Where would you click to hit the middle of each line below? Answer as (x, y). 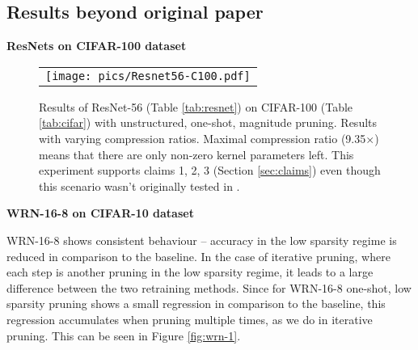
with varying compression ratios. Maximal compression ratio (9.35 (203, 138)
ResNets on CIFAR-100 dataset (97, 46)
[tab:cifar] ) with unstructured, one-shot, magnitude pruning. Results (208, 122)
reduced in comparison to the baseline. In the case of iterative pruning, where (198, 256)
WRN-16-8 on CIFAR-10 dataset (100, 213)
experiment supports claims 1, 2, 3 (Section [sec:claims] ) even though (210, 170)
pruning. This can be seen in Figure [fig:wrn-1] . (124, 335)
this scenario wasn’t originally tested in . (139, 186)
